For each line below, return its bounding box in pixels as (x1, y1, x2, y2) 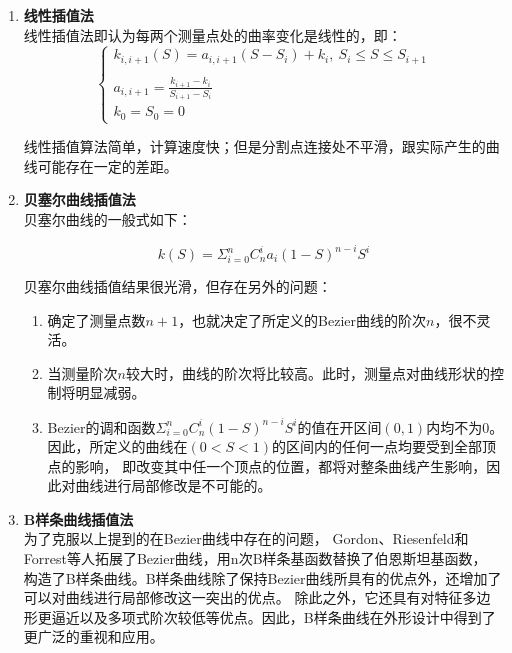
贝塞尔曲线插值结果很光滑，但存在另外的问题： (23, 276, 332, 297)
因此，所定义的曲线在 (47, 436, 188, 457)
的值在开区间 (297, 416, 382, 437)
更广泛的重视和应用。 (23, 626, 164, 647)
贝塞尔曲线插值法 (23, 189, 136, 210)
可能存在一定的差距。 (37, 155, 178, 176)
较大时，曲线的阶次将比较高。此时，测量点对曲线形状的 (126, 362, 490, 383)
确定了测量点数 (47, 309, 146, 330)
